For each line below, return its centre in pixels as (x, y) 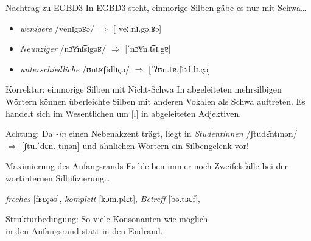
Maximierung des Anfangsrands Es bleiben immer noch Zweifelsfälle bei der (147, 166)
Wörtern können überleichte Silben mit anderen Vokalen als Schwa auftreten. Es (155, 101)
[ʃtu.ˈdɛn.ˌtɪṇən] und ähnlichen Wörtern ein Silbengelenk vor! (135, 145)
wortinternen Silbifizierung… (58, 177)
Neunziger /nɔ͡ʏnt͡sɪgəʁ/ (63, 48)
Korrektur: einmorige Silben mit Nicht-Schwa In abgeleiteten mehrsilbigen (144, 89)
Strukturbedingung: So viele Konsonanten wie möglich (107, 219)
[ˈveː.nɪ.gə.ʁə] (138, 28)
